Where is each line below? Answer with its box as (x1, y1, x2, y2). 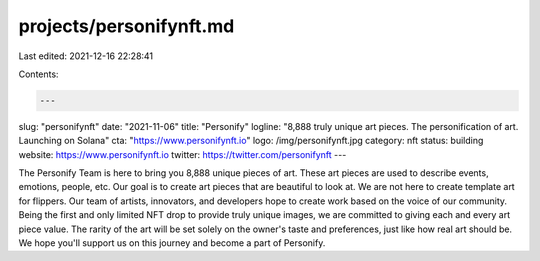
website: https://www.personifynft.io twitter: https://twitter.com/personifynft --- (18, 148, 347, 160)
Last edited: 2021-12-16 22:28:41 (18, 50, 154, 62)
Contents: (18, 68, 59, 80)
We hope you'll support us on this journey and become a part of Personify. (18, 237, 326, 249)
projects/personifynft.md (18, 15, 235, 37)
